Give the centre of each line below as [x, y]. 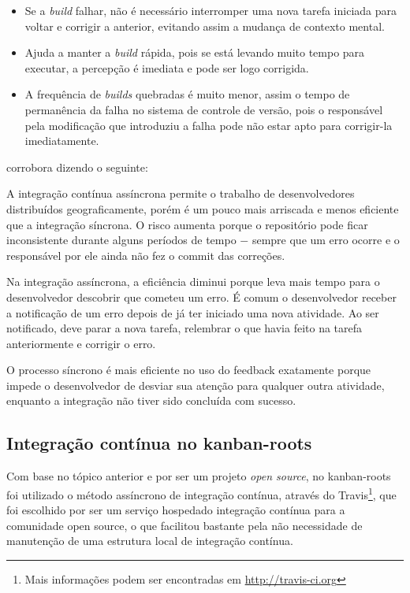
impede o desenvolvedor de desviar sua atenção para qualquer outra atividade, [196, 385]
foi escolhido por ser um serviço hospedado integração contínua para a [176, 510]
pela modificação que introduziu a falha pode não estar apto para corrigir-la [209, 125]
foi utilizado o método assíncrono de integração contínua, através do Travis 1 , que [201, 493]
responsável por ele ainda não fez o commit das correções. [146, 255]
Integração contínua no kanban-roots [159, 443]
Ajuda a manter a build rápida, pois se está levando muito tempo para [195, 52]
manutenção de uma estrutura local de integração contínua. [150, 541]
